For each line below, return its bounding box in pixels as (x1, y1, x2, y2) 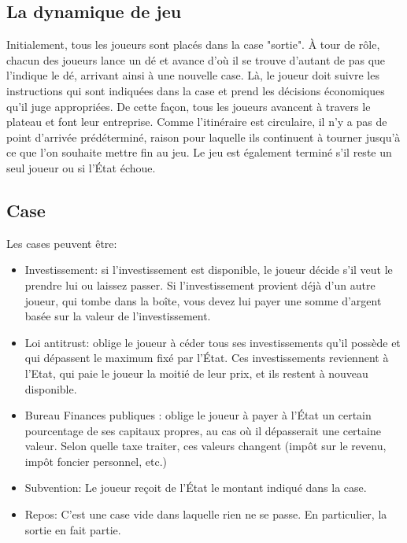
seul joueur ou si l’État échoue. (6, 159, 156, 175)
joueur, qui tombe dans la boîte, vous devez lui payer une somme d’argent (24, 292, 382, 308)
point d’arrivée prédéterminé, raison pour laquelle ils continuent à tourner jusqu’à (6, 128, 401, 145)
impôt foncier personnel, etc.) (24, 452, 168, 469)
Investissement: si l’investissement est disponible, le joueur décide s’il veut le (24, 261, 393, 278)
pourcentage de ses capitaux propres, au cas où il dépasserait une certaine (24, 422, 381, 438)
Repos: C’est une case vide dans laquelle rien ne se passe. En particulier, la (24, 506, 387, 523)
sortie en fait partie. (24, 521, 121, 537)
